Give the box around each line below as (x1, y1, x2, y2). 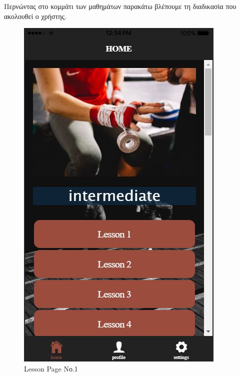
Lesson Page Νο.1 (24, 363, 78, 373)
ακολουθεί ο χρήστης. (4, 10, 66, 21)
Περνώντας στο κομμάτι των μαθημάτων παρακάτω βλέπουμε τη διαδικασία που (4, 1, 236, 11)
